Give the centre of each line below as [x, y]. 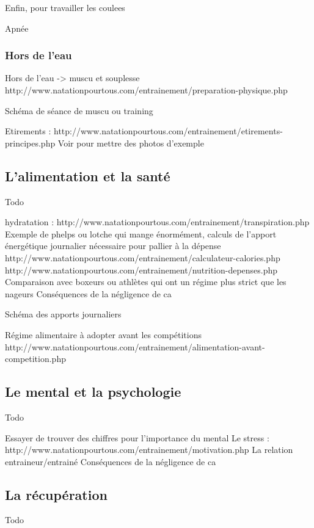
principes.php [30, 143]
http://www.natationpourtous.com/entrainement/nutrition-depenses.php [141, 269]
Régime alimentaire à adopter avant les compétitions [103, 334]
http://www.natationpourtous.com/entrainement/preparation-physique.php [146, 90]
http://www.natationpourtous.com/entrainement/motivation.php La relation [149, 450]
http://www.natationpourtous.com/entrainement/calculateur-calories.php [143, 257]
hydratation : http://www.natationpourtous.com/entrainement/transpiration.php [157, 222]
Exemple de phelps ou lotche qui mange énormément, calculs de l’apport [141, 233]
